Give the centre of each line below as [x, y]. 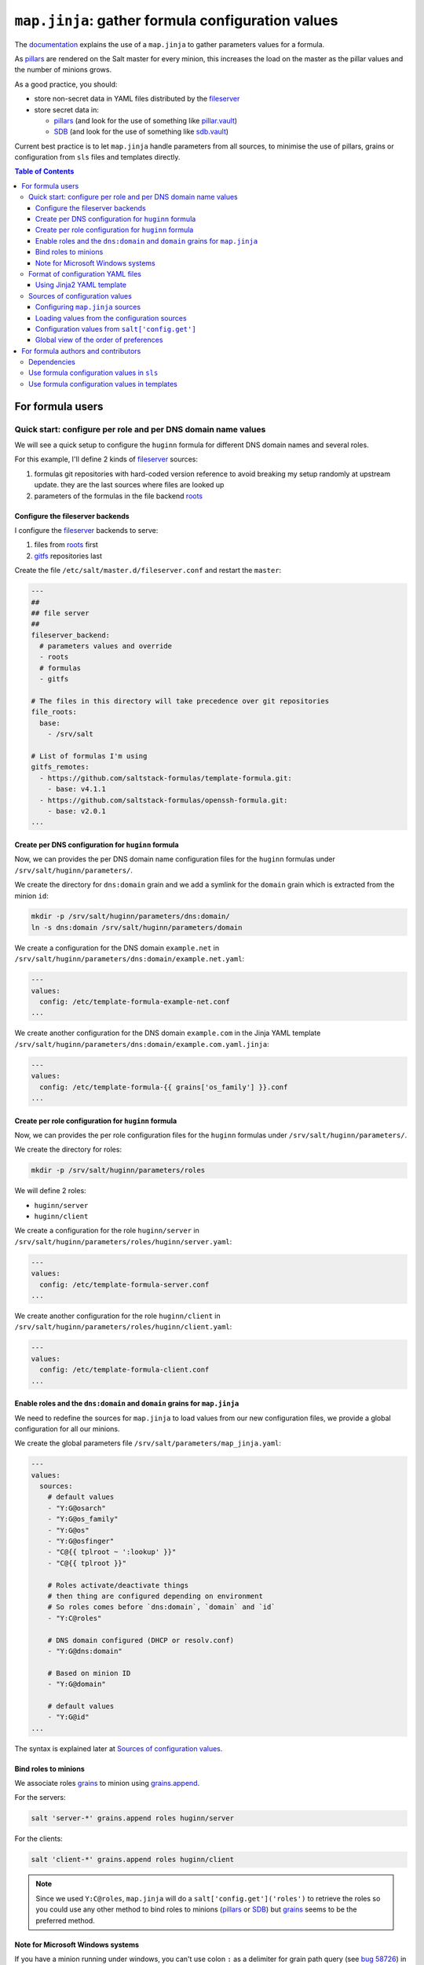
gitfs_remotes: [60, 767]
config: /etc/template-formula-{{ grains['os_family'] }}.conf [164, 1087]
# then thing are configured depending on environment [155, 1596]
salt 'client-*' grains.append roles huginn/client [133, 1860]
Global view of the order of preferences [99, 340]
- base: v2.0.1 [77, 811]
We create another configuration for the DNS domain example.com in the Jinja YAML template [168, 1033]
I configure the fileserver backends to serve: [86, 530]
